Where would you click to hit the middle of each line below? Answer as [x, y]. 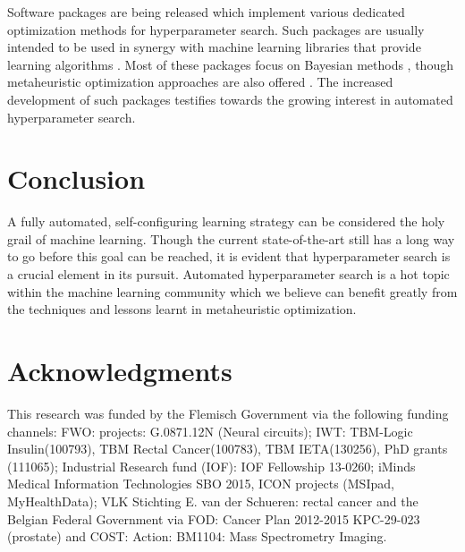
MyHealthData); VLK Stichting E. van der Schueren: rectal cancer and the [213, 501]
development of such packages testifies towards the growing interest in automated [230, 99]
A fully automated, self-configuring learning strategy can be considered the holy [226, 221]
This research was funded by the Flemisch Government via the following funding [228, 413]
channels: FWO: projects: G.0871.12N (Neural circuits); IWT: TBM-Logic [210, 431]
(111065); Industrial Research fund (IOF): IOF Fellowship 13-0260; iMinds [211, 466]
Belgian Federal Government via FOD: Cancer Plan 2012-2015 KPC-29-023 [214, 518]
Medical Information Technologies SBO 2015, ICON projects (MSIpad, [201, 484]
